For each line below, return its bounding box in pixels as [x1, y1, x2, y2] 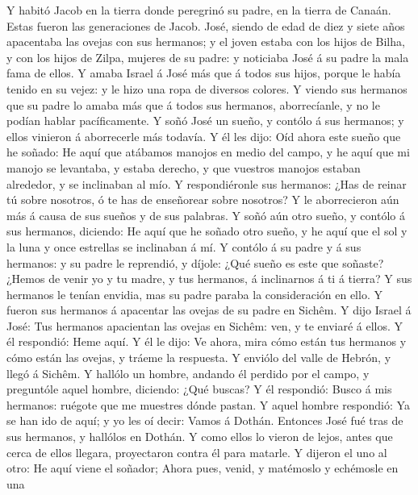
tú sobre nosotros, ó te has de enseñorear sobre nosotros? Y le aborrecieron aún [6, 191, 399, 208]
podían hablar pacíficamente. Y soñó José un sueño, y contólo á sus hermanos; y [6, 112, 404, 129]
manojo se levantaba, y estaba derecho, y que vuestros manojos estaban [6, 159, 361, 176]
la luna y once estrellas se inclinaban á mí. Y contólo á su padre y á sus [6, 238, 362, 255]
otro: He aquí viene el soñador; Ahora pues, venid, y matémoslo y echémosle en [6, 460, 399, 476]
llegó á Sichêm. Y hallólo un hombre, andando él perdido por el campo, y [6, 364, 370, 381]
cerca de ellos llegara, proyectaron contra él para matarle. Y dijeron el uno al [6, 443, 387, 460]
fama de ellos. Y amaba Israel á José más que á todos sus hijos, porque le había [6, 64, 401, 81]
